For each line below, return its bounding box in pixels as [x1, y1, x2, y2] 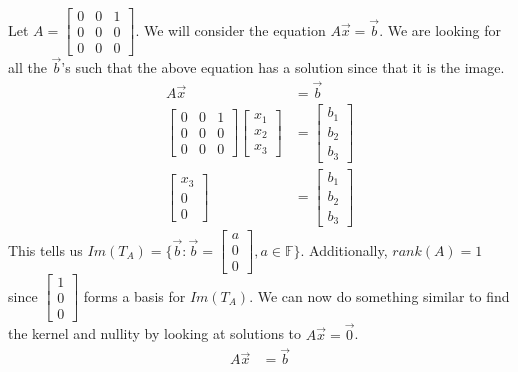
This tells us [8, 239, 83, 260]
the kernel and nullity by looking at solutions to [8, 323, 302, 344]
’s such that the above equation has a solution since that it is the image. [61, 57, 505, 78]
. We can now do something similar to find [249, 285, 510, 306]
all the [8, 57, 47, 78]
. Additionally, [300, 239, 388, 260]
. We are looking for [379, 19, 501, 40]
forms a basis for [83, 285, 186, 306]
